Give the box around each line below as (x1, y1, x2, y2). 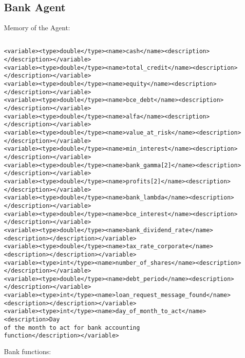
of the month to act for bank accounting (4, 324, 140, 331)
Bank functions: (4, 346, 51, 357)
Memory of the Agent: (4, 22, 70, 33)
